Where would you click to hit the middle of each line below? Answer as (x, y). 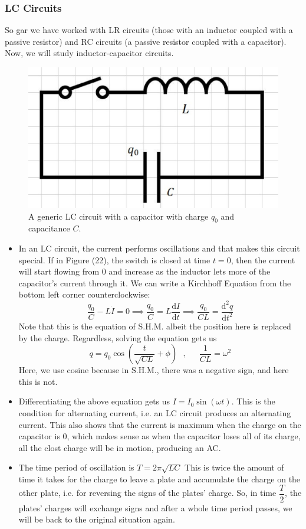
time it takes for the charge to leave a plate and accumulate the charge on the (159, 479)
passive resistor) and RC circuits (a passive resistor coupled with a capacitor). (146, 41)
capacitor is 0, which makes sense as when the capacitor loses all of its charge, (159, 436)
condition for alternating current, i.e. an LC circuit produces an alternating (155, 412)
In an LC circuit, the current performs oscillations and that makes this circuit (159, 248)
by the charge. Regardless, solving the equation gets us (118, 337)
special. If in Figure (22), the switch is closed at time (114, 259)
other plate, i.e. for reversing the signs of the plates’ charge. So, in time (147, 493)
